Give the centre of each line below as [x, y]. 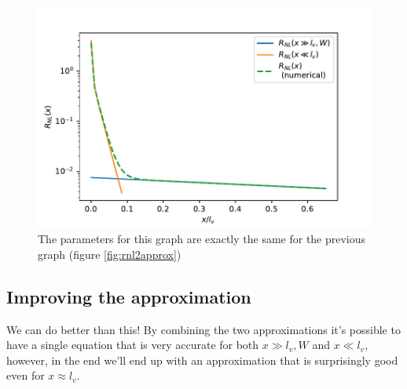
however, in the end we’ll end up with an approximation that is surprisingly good [202, 360]
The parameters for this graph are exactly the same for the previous [202, 239]
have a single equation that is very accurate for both [133, 345]
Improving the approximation [129, 296]
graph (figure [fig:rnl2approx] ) [110, 254]
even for [26, 375]
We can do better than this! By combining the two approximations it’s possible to [203, 329]
